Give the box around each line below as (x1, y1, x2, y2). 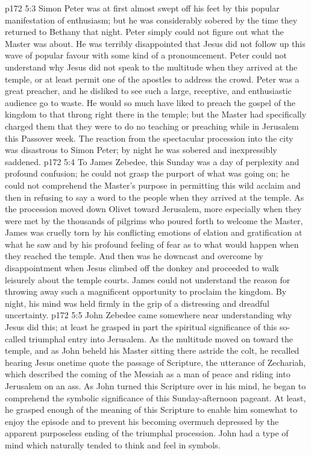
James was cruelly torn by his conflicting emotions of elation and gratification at (5, 226, 303, 239)
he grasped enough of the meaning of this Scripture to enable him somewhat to (5, 403, 298, 416)
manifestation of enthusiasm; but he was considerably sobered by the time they (5, 13, 298, 26)
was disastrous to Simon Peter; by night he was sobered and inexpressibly (5, 143, 277, 156)
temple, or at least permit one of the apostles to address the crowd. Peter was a (5, 72, 300, 85)
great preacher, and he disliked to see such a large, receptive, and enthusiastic (5, 84, 292, 97)
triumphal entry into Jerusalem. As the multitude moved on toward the (28, 332, 294, 345)
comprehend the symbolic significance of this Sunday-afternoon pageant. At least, (5, 391, 306, 404)
